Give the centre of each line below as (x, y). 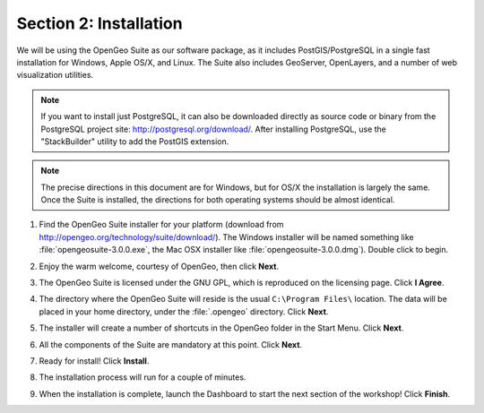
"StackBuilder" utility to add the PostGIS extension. (135, 141)
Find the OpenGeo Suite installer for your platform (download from (161, 225)
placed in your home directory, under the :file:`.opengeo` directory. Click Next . (184, 311)
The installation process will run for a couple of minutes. (143, 377)
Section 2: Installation (99, 23)
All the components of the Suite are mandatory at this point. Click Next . (171, 344)
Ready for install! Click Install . (94, 361)
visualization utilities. (55, 75)
